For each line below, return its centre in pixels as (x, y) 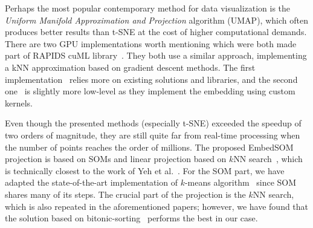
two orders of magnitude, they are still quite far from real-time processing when (153, 135)
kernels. (19, 103)
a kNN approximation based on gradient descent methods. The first (130, 67)
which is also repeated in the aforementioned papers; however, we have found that (157, 206)
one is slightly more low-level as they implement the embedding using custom (150, 91)
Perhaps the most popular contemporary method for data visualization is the (148, 8)
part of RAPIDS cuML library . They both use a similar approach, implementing (156, 55)
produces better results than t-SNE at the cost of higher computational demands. (156, 32)
